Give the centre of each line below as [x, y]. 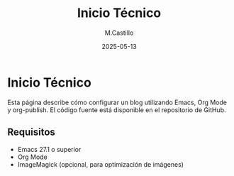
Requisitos [31, 132]
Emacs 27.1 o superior [49, 149]
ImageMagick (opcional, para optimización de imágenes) [101, 164]
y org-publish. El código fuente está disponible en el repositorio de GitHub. [117, 110]
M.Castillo [119, 33]
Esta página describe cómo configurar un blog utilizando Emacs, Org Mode [117, 102]
